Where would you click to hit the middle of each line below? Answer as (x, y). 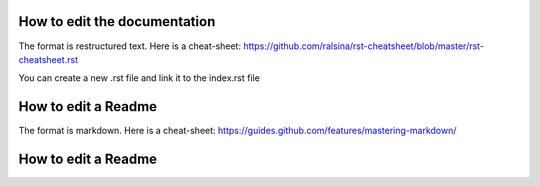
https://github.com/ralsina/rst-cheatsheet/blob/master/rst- (364, 46)
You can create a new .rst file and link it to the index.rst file (139, 78)
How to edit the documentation (117, 21)
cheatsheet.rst (48, 59)
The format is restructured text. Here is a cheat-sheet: (130, 46)
